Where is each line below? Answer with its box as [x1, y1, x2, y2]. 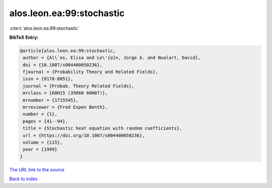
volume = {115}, [23, 140, 63, 145]
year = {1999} [23, 147, 57, 152]
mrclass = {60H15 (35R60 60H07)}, [23, 90, 108, 96]
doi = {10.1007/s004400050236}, [23, 62, 103, 68]
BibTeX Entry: [9, 34, 39, 40]
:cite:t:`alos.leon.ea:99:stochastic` [9, 25, 80, 31]
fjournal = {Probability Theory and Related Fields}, [23, 69, 158, 75]
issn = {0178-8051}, [23, 76, 74, 82]
